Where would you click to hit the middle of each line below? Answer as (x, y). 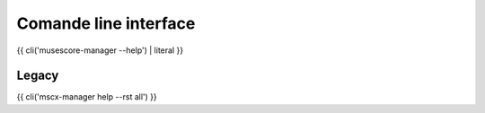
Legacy (38, 76)
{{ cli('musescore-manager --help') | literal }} (100, 50)
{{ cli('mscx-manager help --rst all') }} (87, 97)
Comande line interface (106, 23)
